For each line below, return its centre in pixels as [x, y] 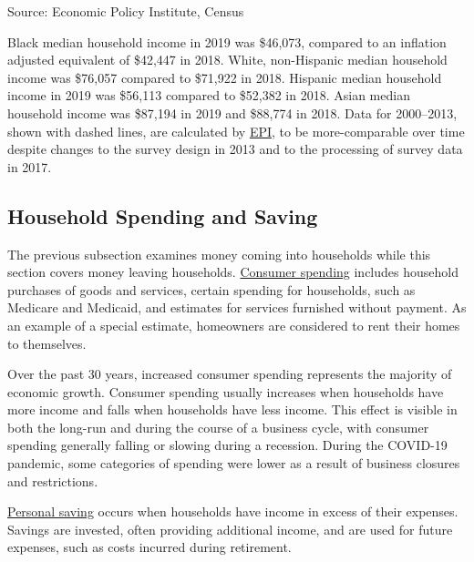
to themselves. [47, 343]
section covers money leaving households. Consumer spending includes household [233, 272]
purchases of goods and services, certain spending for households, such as [211, 289]
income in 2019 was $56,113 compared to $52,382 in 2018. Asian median [209, 95]
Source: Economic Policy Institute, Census [126, 11]
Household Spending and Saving [163, 215]
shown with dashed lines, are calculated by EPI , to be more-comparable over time [236, 131]
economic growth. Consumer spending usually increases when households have [226, 391]
